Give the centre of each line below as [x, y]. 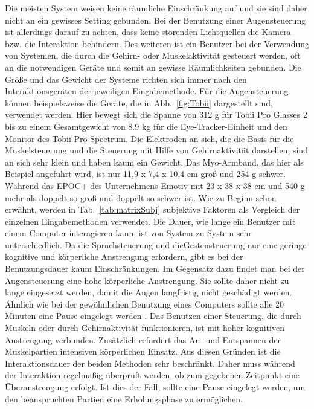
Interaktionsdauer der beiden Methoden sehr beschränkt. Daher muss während [150, 363]
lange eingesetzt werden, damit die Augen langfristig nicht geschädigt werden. [149, 292]
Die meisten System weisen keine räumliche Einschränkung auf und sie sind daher [156, 8]
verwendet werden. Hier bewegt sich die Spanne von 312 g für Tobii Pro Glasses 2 [156, 114]
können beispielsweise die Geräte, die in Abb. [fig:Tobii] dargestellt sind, [139, 102]
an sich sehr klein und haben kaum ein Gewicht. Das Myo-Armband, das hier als [154, 162]
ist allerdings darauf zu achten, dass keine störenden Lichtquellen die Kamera [148, 32]
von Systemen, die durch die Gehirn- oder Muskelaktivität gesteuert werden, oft [153, 55]
